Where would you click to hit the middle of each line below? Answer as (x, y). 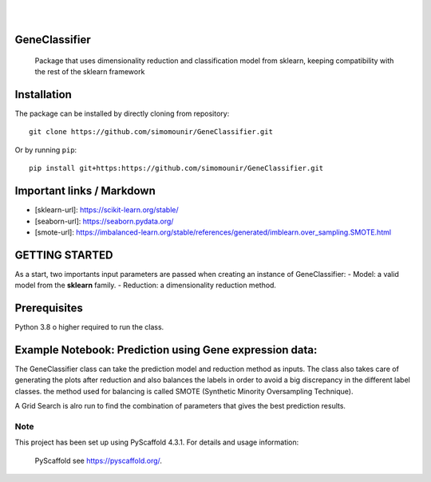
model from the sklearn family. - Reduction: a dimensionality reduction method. (146, 285)
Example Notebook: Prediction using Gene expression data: (166, 350)
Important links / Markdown (85, 191)
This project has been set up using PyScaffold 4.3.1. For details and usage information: (157, 442)
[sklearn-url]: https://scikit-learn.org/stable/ (107, 210)
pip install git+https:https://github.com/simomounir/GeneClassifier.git (176, 168)
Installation (43, 95)
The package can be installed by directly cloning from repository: (122, 114)
